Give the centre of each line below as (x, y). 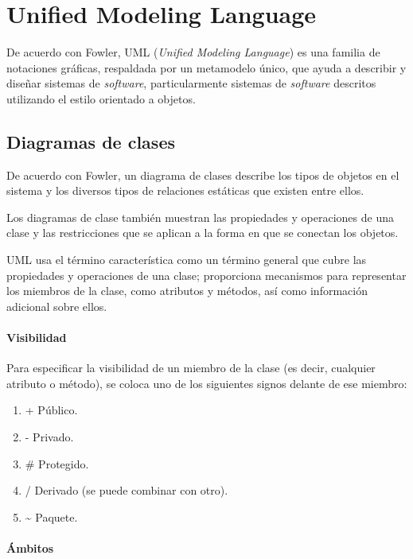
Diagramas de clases (91, 141)
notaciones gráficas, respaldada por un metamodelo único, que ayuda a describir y (206, 67)
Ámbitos (30, 548)
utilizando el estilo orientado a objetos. (101, 98)
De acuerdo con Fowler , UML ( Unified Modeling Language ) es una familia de (193, 52)
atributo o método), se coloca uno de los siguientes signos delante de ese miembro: (207, 383)
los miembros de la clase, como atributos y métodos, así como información (187, 291)
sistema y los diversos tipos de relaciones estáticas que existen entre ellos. (185, 190)
